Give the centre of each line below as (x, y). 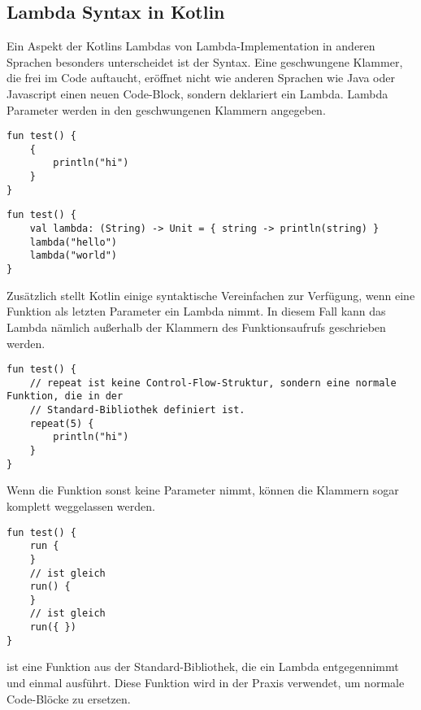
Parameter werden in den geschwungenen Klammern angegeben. (166, 109)
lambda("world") (74, 256)
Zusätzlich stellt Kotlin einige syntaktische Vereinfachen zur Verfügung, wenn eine (211, 295)
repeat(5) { (62, 423)
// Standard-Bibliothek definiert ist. (137, 410)
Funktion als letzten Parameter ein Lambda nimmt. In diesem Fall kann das (196, 311)
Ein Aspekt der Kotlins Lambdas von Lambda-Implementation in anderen (191, 46)
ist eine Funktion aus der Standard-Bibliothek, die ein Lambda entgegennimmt (203, 666)
